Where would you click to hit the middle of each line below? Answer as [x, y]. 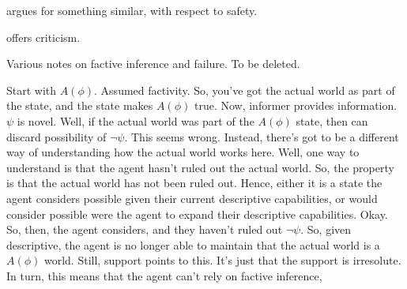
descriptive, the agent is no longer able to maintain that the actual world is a [193, 244]
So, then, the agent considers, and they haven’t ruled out [145, 229]
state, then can [332, 120]
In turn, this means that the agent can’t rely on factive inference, [164, 275]
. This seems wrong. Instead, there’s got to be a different [262, 136]
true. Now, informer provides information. [296, 105]
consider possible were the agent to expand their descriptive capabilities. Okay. [197, 214]
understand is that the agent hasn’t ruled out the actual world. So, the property [200, 167]
